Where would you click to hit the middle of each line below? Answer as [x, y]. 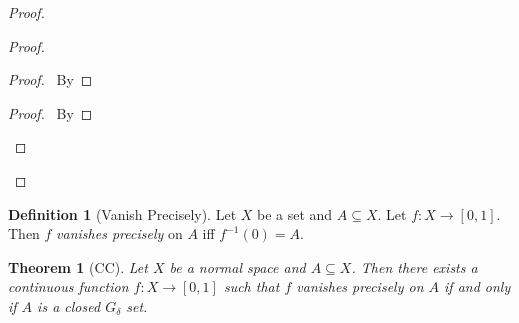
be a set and [295, 213]
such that [251, 286]
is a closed [69, 305]
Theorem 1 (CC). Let [78, 266]
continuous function [68, 286]
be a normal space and [237, 266]
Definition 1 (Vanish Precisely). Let [122, 213]
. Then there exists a [414, 266]
